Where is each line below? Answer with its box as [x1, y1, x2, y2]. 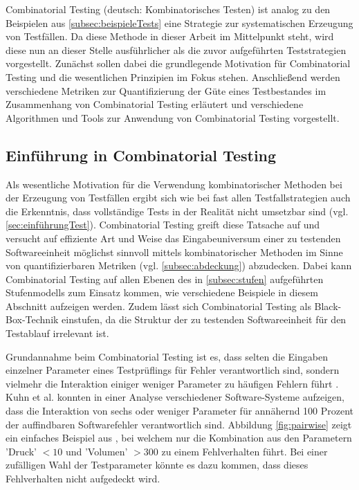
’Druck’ [6, 444, 37, 458]
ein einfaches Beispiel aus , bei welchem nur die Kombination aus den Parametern [6, 430, 352, 445]
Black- [314, 298, 342, 313]
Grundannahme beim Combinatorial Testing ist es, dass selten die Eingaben [6, 349, 328, 363]
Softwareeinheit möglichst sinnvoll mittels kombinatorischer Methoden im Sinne [6, 244, 343, 259]
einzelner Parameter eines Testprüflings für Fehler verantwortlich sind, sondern [6, 363, 340, 377]
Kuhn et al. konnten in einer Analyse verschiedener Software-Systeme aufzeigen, [6, 390, 344, 404]
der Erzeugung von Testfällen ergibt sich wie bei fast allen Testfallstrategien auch [6, 190, 351, 205]
